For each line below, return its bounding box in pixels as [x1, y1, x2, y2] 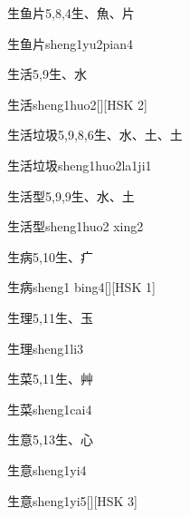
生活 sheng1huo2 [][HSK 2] [7, 94, 147, 113]
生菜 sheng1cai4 [7, 399, 92, 418]
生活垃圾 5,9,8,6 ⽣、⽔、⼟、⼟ [7, 125, 183, 144]
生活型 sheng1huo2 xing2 [7, 217, 144, 236]
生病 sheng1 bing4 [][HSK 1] [7, 278, 156, 297]
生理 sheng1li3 [7, 338, 84, 357]
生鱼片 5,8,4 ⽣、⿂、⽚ [7, 4, 135, 22]
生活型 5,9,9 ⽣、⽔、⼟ [7, 186, 135, 205]
